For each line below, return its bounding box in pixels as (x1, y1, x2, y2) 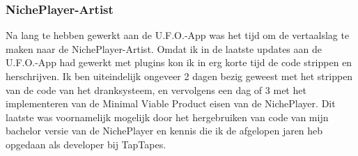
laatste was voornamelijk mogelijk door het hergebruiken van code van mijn (6, 109, 329, 124)
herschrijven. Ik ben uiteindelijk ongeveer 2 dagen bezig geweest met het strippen (6, 69, 353, 83)
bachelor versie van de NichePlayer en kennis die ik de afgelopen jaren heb (6, 123, 323, 138)
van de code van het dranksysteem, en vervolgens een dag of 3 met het (6, 82, 306, 97)
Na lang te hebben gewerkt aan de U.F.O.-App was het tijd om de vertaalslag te (6, 28, 350, 42)
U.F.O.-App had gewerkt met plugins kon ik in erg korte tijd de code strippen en (6, 55, 352, 70)
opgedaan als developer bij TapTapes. (6, 136, 166, 151)
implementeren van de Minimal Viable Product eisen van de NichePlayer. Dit (6, 96, 336, 111)
